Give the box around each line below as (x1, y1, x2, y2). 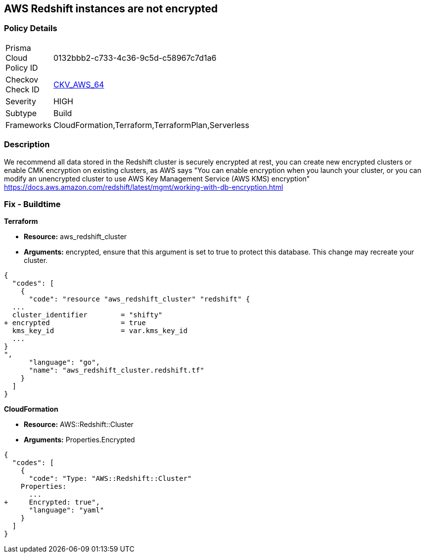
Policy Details (4, 23, 57, 34)
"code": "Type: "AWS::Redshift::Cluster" (29, 474, 192, 483)
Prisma (5, 43, 31, 53)
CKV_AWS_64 (53, 79, 104, 89)
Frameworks (5, 120, 51, 130)
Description (4, 139, 50, 150)
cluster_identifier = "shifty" (12, 311, 163, 319)
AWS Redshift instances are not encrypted (4, 2, 218, 15)
